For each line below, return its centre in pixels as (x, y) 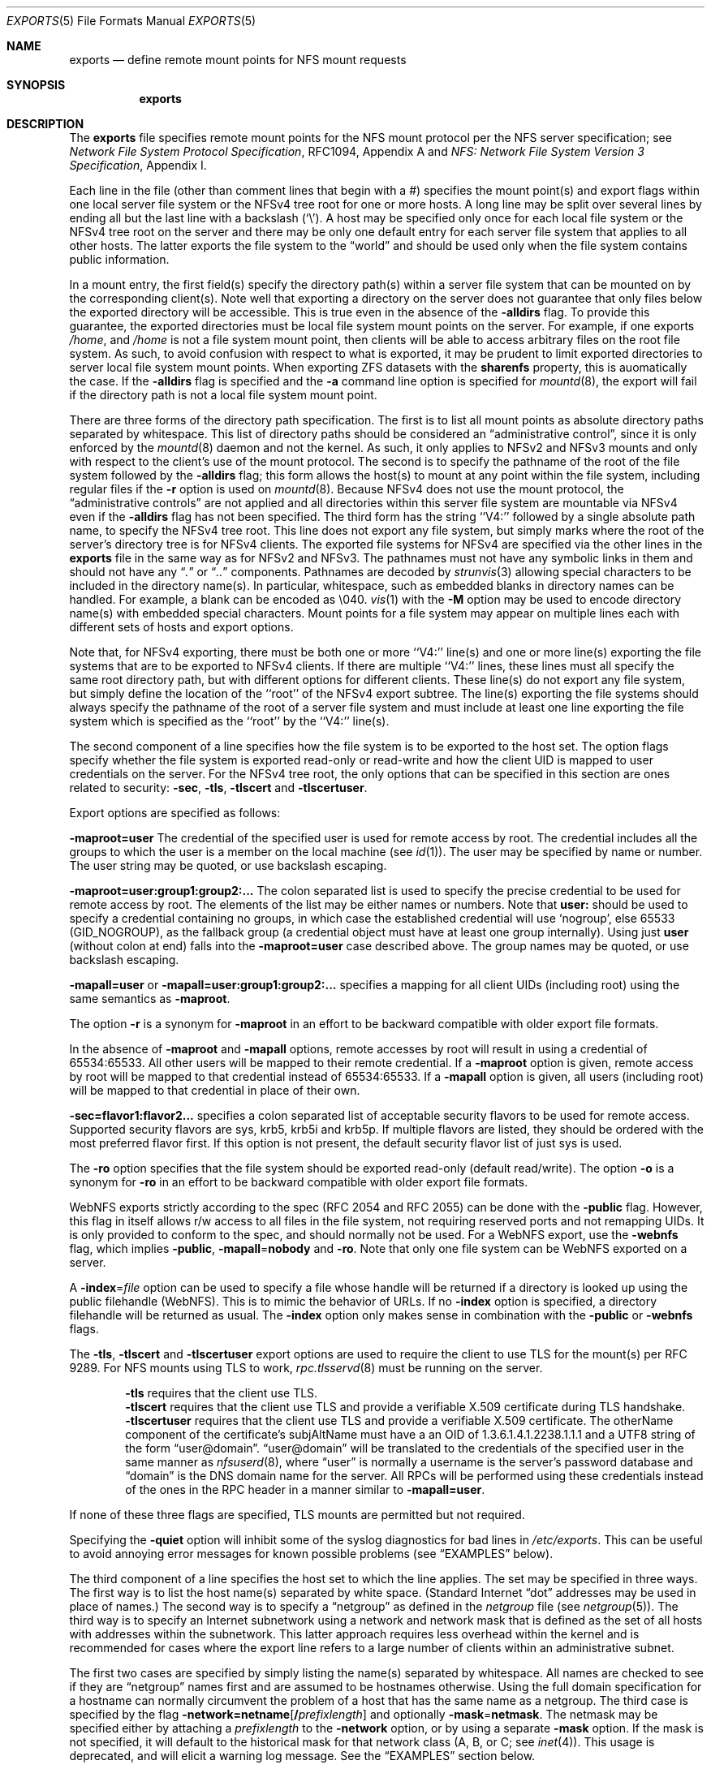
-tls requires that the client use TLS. (222, 1393)
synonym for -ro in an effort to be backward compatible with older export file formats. (299, 1182)
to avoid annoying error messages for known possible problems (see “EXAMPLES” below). (311, 1554)
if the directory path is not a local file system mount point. (223, 395)
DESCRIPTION (45, 124)
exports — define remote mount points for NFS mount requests (238, 60)
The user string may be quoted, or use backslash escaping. (228, 865)
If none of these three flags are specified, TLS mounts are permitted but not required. (297, 1515)
